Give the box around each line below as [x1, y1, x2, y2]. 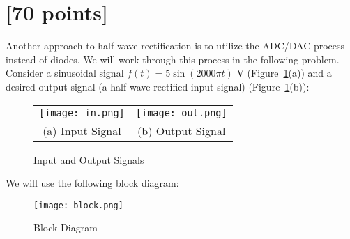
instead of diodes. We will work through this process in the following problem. [6, 52, 340, 66]
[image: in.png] [39, 107, 125, 118]
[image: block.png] [33, 200, 123, 210]
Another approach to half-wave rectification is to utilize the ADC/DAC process [6, 38, 345, 53]
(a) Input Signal [43, 122, 121, 139]
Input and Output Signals [33, 152, 144, 167]
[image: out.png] [135, 107, 227, 118]
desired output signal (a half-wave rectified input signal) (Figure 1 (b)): [6, 79, 310, 93]
